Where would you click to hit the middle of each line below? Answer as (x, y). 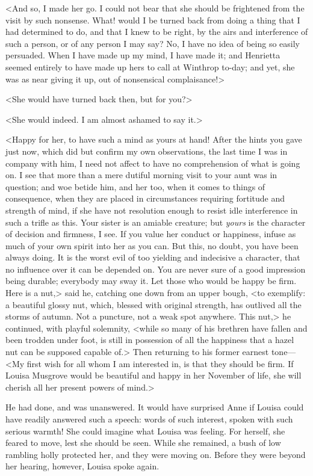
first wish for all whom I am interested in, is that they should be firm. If (160, 363)
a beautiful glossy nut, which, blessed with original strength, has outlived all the (153, 304)
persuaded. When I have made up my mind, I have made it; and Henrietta (143, 55)
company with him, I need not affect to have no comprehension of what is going (153, 163)
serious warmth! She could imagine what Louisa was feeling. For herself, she (145, 431)
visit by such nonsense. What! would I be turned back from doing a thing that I (153, 20)
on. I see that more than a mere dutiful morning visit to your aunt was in (141, 175)
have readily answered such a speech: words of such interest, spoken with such (149, 419)
